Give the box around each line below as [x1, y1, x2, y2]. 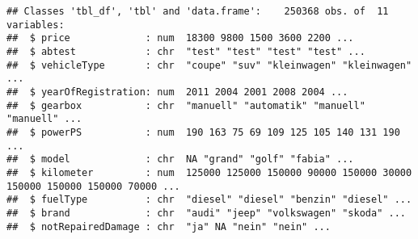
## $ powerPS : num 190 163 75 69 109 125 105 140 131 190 [6, 126, 400, 138]
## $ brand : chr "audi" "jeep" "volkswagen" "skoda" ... [6, 207, 406, 219]
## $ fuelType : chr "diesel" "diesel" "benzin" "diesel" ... [6, 194, 412, 206]
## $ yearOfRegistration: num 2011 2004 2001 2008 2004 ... [6, 86, 348, 98]
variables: [6, 19, 65, 31]
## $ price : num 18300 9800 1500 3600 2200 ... [6, 32, 354, 44]
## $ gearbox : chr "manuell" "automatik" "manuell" [6, 99, 365, 111]
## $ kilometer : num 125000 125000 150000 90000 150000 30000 [6, 166, 412, 178]
